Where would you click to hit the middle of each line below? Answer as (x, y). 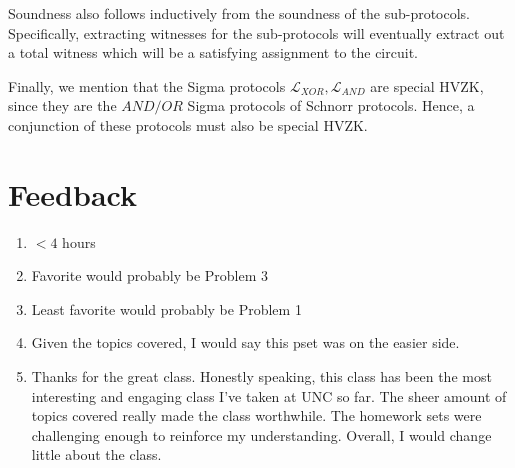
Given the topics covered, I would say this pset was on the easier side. (245, 342)
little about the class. (96, 454)
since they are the (62, 105)
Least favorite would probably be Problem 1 (166, 308)
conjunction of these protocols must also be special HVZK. (188, 124)
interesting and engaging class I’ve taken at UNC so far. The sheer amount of (269, 395)
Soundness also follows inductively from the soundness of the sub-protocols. (239, 13)
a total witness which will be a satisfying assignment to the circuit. (213, 52)
